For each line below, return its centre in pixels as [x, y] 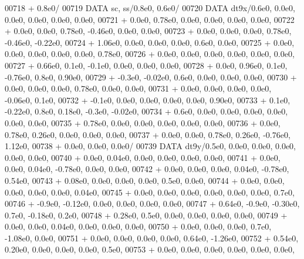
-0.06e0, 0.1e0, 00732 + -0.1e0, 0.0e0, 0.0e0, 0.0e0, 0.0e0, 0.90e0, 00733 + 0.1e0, [148, 100]
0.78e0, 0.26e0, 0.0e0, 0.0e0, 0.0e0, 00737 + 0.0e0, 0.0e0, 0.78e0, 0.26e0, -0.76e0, [148, 134]
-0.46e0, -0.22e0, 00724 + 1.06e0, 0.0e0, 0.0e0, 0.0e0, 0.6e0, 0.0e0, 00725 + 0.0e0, [150, 42]
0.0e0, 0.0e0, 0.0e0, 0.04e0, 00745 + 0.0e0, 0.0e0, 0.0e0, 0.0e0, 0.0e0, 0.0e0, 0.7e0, [150, 192]
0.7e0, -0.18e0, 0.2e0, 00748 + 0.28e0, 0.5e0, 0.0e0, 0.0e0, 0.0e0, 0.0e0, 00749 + [146, 215]
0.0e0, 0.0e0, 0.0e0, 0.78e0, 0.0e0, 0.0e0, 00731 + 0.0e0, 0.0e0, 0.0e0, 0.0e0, [138, 88]
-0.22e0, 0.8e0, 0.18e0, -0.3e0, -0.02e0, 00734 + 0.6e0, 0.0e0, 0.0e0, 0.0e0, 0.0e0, [146, 111]
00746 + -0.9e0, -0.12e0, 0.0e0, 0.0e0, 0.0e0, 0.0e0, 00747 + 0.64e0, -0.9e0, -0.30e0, [152, 203]
